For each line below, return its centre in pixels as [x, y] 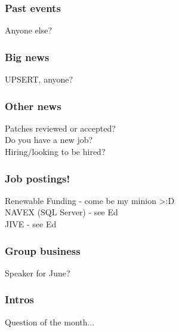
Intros [19, 299]
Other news [33, 106]
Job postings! [38, 178]
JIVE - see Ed [31, 224]
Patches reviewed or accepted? [60, 128]
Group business [43, 250]
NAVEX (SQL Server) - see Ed [61, 212]
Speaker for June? [38, 272]
